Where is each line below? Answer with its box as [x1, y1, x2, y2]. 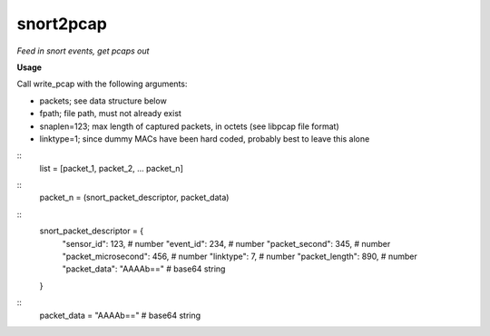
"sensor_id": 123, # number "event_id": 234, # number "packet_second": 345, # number [62, 238, 391, 249]
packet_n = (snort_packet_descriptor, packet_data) [39, 192, 230, 203]
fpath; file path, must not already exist [39, 108, 181, 119]
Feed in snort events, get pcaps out [16, 45, 150, 56]
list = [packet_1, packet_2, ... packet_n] [39, 163, 183, 173]
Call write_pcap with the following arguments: [16, 78, 188, 90]
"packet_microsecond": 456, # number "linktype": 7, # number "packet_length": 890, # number [62, 251, 417, 262]
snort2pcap [16, 14, 108, 34]
